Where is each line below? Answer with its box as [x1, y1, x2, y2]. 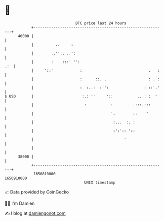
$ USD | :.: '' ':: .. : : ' [4, 94, 158, 99]
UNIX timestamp [84, 180, 116, 185]
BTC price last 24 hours [75, 21, 126, 26]
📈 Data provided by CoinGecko [4, 189, 69, 195]
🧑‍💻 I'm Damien [4, 200, 35, 206]
